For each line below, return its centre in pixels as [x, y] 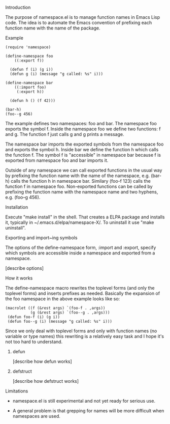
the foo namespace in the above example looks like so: [63, 299]
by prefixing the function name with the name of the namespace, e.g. [78, 176]
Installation [17, 207]
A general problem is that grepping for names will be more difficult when [88, 411]
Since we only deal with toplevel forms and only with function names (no [81, 331]
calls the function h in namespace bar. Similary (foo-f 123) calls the [81, 181]
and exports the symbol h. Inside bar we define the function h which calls [82, 149]
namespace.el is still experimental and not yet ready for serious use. [84, 401]
